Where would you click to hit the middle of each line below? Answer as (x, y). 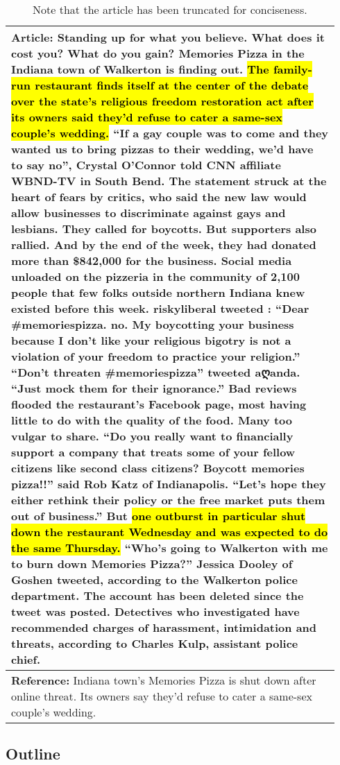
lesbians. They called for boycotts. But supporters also (164, 229)
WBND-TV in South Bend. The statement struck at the (169, 181)
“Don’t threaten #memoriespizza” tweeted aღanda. (156, 372)
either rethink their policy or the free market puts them (168, 500)
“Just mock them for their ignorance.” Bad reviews (154, 388)
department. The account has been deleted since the (158, 595)
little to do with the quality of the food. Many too (152, 420)
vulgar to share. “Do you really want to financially (152, 436)
